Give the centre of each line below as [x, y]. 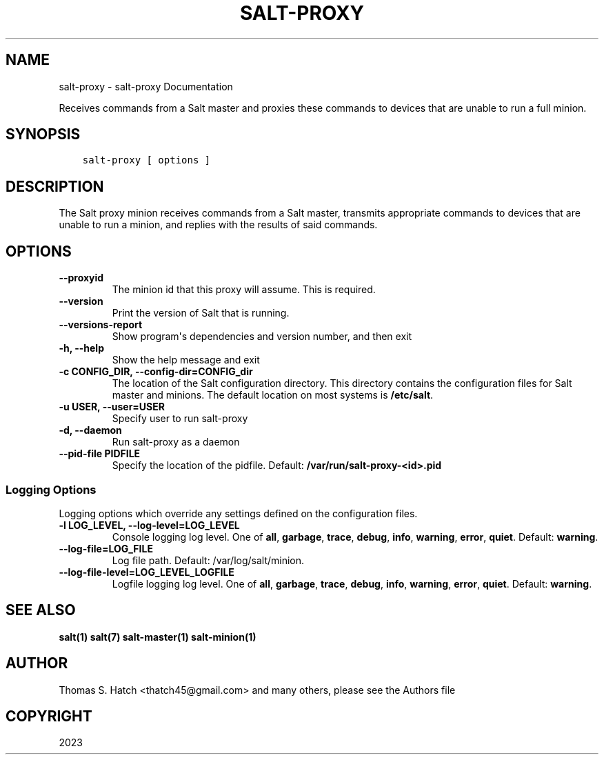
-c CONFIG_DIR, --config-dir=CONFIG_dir [156, 372]
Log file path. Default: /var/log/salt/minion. [208, 560]
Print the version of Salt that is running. [201, 313]
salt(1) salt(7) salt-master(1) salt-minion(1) [158, 637]
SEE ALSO [41, 610]
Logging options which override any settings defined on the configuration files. [238, 513]
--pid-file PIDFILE [100, 454]
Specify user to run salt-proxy [180, 419]
